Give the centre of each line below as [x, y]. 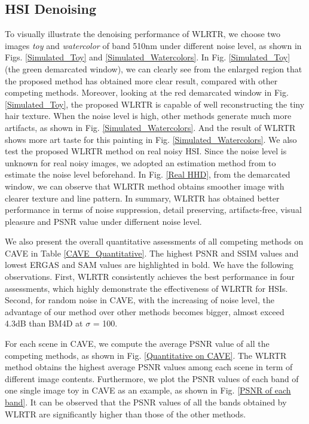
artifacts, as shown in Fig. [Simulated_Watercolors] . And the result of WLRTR [150, 127]
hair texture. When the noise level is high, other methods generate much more [148, 116]
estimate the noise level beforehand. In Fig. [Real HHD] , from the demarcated [148, 174]
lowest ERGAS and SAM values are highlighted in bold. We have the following [149, 265]
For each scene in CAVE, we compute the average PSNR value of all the [137, 344]
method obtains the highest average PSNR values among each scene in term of [149, 367]
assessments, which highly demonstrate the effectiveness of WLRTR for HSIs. [146, 288]
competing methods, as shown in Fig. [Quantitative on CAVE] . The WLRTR [146, 355]
